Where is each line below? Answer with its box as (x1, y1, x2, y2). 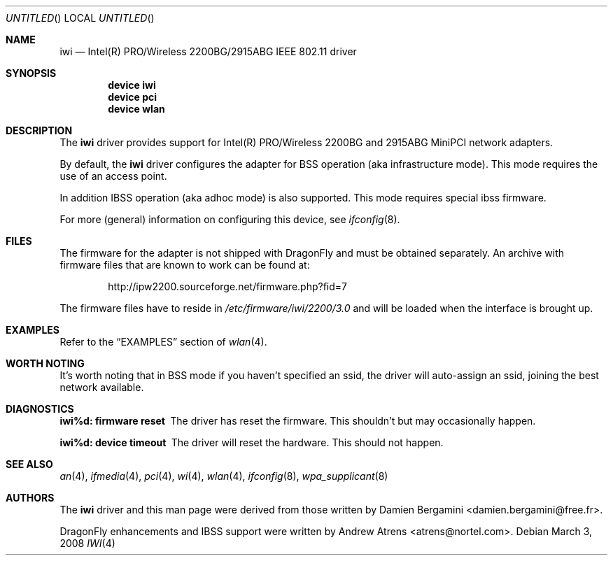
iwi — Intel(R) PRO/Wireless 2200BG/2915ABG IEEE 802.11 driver (59, 45, 357, 57)
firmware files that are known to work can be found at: (59, 259, 310, 271)
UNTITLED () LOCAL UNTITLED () (6, 12, 155, 24)
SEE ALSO (6, 458, 53, 470)
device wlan (108, 103, 165, 115)
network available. (59, 381, 144, 393)
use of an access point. (59, 170, 167, 182)
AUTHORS (6, 492, 55, 504)
